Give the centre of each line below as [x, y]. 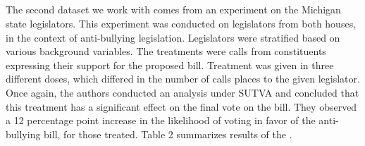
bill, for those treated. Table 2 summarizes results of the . [168, 134]
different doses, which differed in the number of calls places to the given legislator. [183, 79]
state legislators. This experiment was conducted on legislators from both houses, [181, 23]
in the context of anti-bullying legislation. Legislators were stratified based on [173, 37]
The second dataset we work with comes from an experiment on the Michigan [173, 10]
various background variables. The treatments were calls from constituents [166, 51]
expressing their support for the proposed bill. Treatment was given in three [170, 65]
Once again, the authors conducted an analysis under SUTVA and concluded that [182, 92]
